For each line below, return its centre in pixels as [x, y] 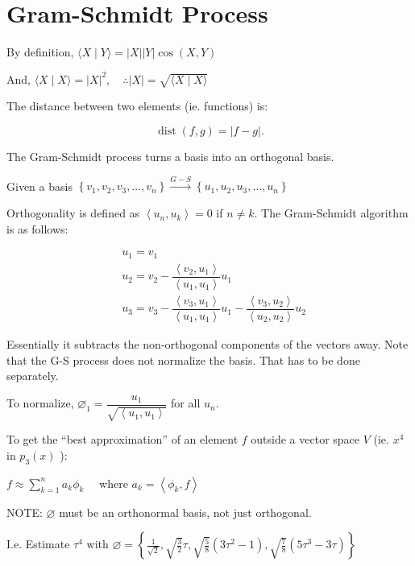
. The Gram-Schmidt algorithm [331, 213]
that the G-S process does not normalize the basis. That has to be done [183, 359]
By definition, [40, 52]
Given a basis [39, 186]
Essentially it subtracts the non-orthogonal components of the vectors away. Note [207, 343]
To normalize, [40, 403]
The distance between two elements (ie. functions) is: [137, 106]
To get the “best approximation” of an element [122, 439]
